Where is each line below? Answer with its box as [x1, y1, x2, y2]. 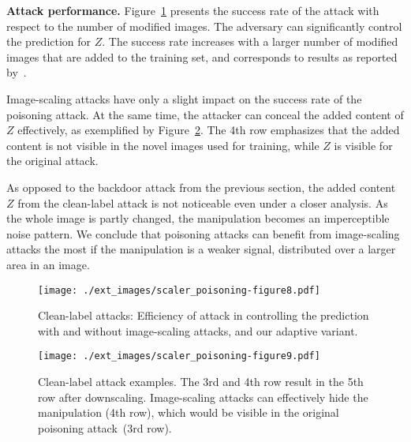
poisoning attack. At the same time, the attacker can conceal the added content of [6, 106, 404, 122]
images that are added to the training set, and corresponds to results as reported [6, 48, 398, 65]
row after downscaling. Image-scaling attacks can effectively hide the [38, 388, 368, 405]
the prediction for [6, 33, 92, 50]
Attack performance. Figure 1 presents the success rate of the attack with [6, 2, 379, 18]
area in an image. [6, 256, 90, 272]
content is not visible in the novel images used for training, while [6, 137, 319, 153]
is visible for [334, 137, 393, 153]
